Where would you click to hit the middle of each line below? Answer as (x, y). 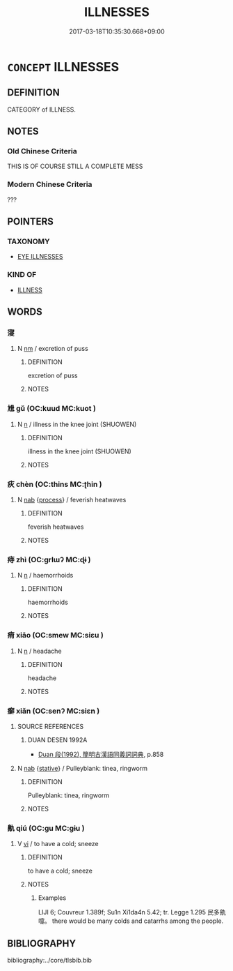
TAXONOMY (29, 241)
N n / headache (39, 651)
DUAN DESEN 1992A (57, 739)
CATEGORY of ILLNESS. (42, 110)
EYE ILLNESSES (40, 257)
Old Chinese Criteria (42, 151)
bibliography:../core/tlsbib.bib (50, 960)
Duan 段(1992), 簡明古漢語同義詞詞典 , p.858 (101, 754)
